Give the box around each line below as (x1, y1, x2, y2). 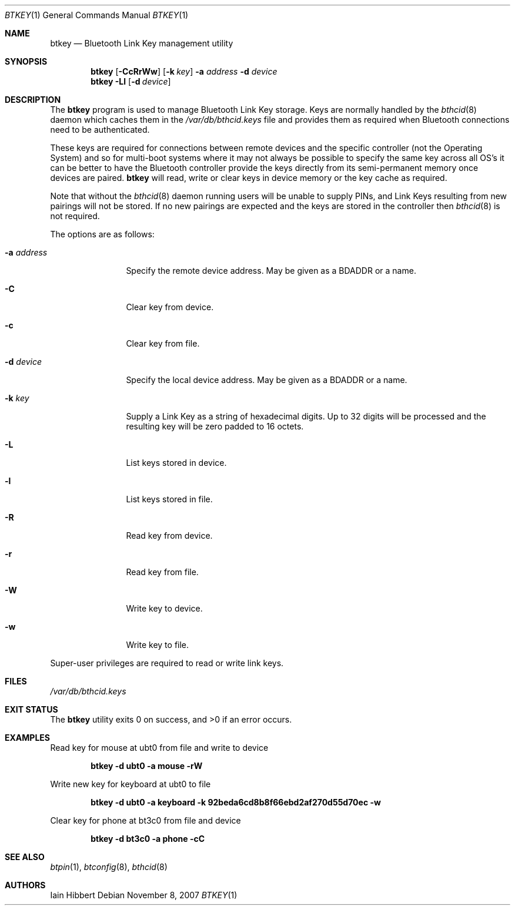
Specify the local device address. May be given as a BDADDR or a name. (126, 375, 407, 385)
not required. (50, 211, 100, 221)
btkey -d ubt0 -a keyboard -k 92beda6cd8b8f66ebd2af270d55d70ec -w (91, 797, 381, 807)
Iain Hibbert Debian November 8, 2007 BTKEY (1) (50, 890, 238, 900)
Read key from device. (126, 530, 213, 540)
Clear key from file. (126, 338, 200, 348)
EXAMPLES (5, 733, 50, 743)
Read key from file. (126, 567, 199, 577)
